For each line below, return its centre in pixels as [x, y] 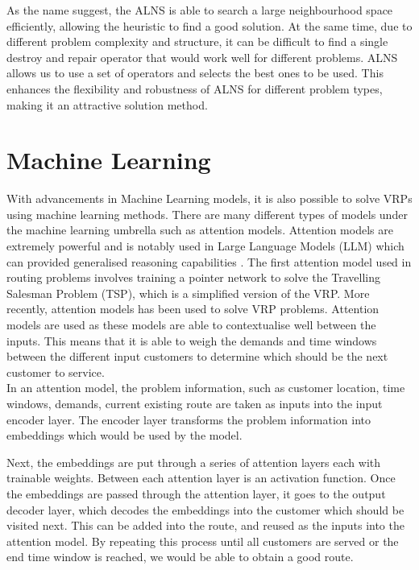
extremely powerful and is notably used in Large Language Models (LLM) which [205, 246]
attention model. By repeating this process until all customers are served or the [203, 541]
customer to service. [56, 372]
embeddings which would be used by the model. [124, 435]
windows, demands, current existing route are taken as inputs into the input [195, 403]
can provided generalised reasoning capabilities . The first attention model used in [209, 261]
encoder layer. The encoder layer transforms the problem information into [189, 419]
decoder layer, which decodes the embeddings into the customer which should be [205, 509]
